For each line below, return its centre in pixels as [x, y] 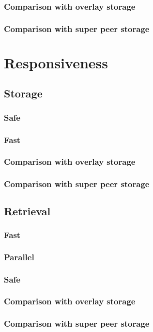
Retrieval [27, 211]
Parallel [19, 257]
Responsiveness [56, 62]
